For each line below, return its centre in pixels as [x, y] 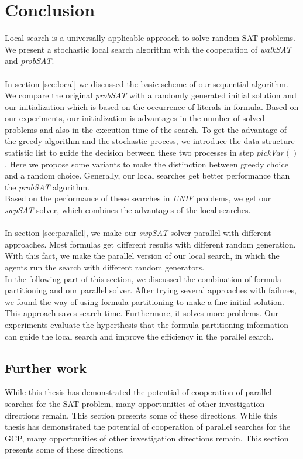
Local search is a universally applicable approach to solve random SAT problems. [150, 38]
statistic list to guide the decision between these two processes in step [130, 153]
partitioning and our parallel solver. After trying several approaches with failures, [151, 290]
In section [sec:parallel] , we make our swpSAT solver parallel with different [138, 233]
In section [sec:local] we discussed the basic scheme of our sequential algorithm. [147, 83]
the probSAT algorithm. [47, 186]
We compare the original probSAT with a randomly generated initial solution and [151, 95]
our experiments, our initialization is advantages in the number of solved [135, 118]
